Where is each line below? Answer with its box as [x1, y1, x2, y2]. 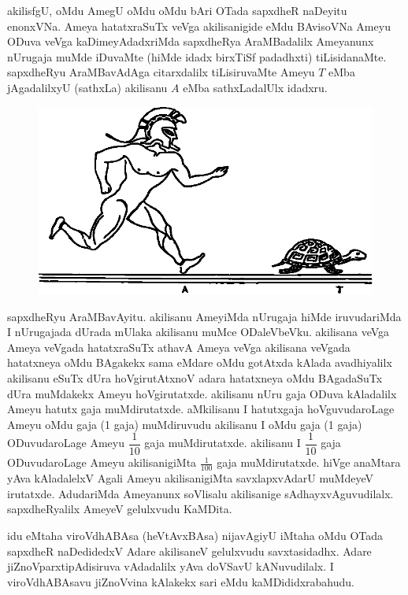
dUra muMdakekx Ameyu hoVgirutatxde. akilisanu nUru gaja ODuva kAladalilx [7, 385, 397, 401]
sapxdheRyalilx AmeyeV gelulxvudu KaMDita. [7, 501, 232, 517]
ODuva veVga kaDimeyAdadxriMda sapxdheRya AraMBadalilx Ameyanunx [7, 33, 374, 50]
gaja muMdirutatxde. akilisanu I [144, 434, 301, 451]
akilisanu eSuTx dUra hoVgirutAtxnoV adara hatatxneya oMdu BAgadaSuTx [7, 370, 383, 386]
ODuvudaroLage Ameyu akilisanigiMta [7, 454, 197, 471]
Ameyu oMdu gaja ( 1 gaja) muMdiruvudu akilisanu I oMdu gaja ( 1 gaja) [7, 416, 362, 432]
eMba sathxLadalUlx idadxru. [183, 79, 328, 95]
